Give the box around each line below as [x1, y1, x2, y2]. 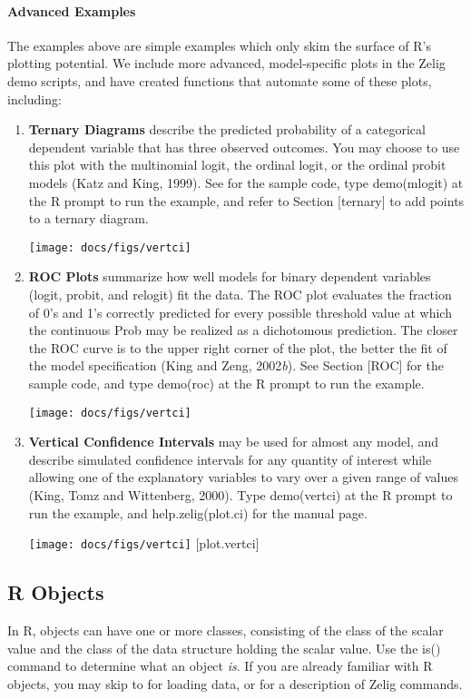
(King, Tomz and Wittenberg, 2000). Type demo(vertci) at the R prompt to [28, 485, 453, 504]
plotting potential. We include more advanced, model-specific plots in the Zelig [7, 54, 446, 73]
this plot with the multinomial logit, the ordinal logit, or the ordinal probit [28, 155, 446, 174]
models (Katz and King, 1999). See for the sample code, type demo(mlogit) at [28, 172, 464, 192]
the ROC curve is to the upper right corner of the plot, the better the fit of [28, 338, 447, 357]
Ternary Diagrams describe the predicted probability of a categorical [28, 120, 426, 139]
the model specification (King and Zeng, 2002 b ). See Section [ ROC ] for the [28, 356, 444, 375]
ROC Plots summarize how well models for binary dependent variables [28, 267, 431, 286]
